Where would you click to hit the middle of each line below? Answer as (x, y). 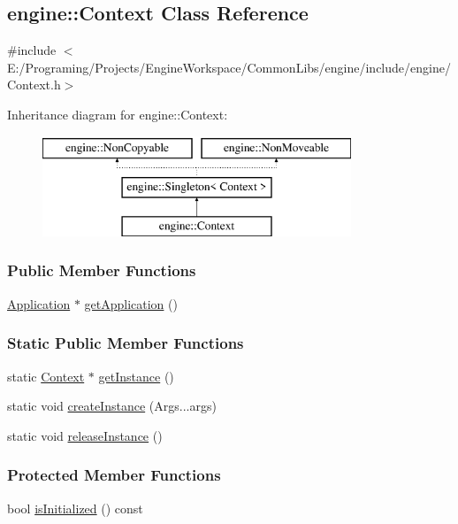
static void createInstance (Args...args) (112, 406)
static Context (46, 376)
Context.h (34, 85)
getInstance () (136, 376)
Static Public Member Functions (126, 343)
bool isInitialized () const (75, 508)
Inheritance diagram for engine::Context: (118, 114)
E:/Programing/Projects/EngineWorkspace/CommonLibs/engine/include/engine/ (229, 67)
